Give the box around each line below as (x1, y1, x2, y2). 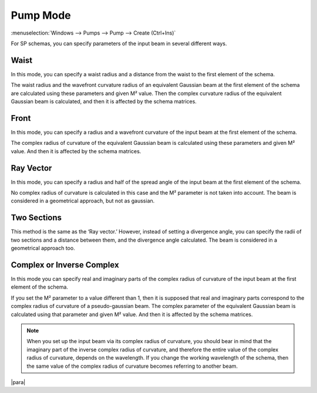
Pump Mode (11, 9, 71, 22)
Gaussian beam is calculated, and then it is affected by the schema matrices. (11, 98, 197, 105)
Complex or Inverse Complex (11, 260, 120, 270)
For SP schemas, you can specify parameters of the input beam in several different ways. (11, 40, 227, 47)
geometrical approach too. (11, 245, 76, 252)
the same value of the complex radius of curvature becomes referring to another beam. (26, 362, 238, 370)
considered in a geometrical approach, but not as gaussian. (11, 197, 155, 205)
